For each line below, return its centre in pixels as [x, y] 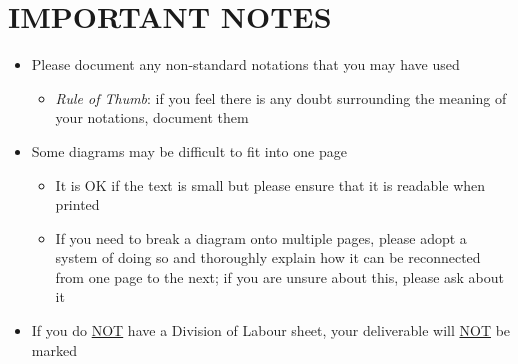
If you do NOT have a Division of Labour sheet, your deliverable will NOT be [271, 330]
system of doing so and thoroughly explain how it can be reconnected [268, 257]
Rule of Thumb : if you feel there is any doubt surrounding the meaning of [281, 97]
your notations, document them [152, 117]
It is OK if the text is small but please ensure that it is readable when [270, 184]
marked [54, 349]
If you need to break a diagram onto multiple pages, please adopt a [261, 237]
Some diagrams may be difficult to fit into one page [189, 150]
